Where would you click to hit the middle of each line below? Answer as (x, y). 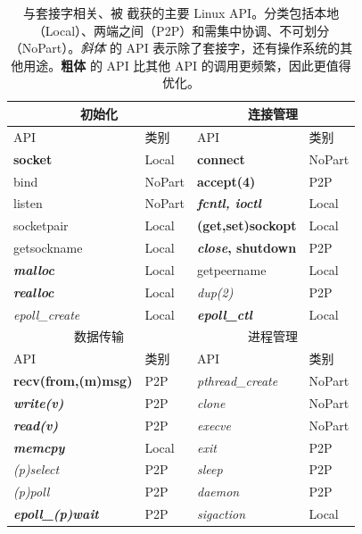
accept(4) (226, 181)
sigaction (221, 514)
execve (214, 425)
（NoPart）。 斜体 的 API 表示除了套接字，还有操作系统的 (175, 48)
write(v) (39, 402)
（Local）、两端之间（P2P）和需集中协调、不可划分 (181, 30)
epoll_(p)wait (56, 514)
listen (28, 203)
